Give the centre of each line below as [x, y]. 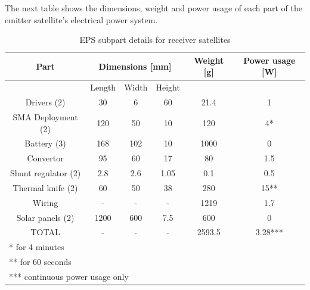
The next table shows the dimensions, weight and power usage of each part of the [154, 8]
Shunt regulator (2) [45, 173]
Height [168, 87]
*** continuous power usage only [69, 276]
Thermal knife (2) [45, 187]
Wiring [45, 202]
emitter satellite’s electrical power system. [81, 19]
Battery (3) [45, 143]
